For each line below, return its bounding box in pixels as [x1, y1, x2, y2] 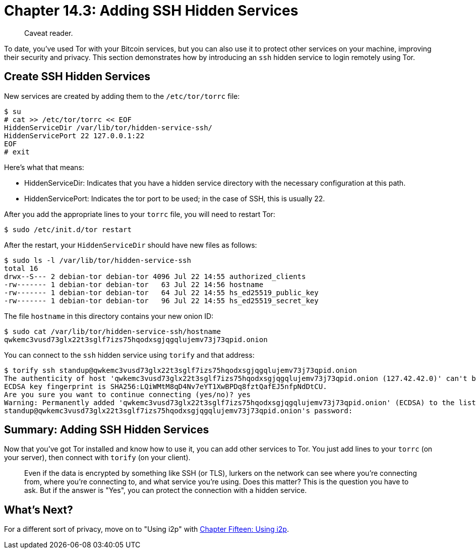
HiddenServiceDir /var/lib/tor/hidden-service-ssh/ [4, 123, 213, 132]
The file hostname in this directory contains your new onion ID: [4, 311, 214, 320]
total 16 [4, 264, 38, 272]
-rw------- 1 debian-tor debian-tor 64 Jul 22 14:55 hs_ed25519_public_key [4, 288, 319, 297]
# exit [4, 147, 30, 156]
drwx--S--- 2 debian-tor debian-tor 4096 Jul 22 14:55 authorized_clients [4, 272, 306, 281]
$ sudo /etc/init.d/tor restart [4, 225, 132, 234]
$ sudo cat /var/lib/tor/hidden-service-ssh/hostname [4, 327, 221, 336]
